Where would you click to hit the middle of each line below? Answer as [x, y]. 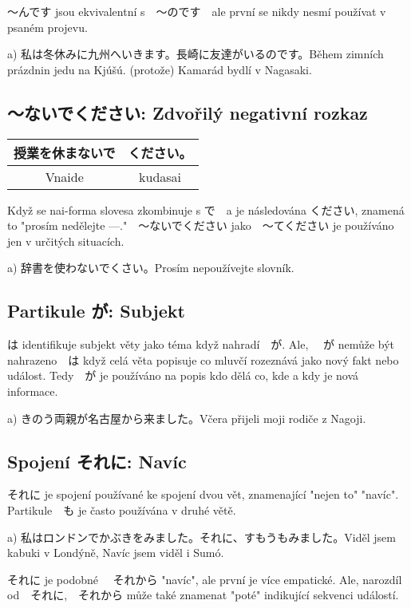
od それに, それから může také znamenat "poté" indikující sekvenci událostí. [203, 595]
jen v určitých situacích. [66, 241]
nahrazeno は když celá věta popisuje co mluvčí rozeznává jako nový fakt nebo [203, 359]
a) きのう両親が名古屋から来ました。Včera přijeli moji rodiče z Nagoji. [187, 418]
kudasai [160, 176]
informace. [33, 391]
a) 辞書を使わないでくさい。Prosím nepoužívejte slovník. [151, 268]
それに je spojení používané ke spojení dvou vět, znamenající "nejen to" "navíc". [203, 494]
